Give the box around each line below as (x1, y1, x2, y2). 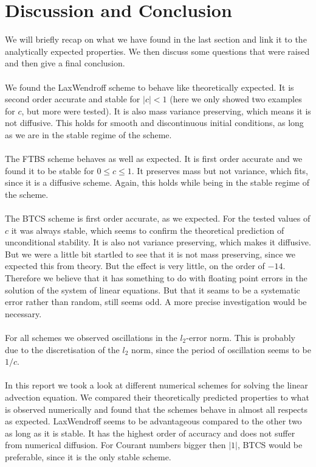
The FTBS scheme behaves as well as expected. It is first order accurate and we (5, 152, 303, 165)
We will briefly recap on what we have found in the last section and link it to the (5, 33, 307, 46)
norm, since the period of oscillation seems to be (131, 343, 311, 356)
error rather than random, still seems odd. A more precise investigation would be (5, 295, 307, 308)
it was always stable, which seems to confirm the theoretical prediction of (11, 223, 284, 236)
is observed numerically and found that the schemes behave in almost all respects (5, 402, 308, 415)
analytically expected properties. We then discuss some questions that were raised (5, 44, 310, 57)
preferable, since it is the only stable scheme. (5, 450, 171, 463)
